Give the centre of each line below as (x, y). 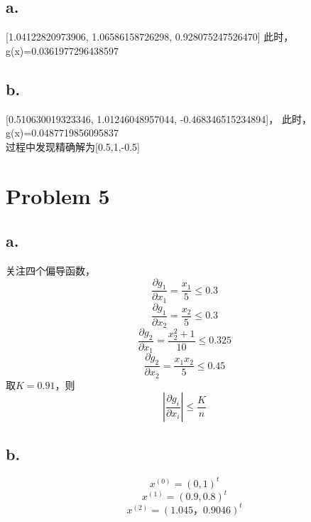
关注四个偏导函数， (50, 270)
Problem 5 (58, 195)
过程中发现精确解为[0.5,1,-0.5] (73, 146)
